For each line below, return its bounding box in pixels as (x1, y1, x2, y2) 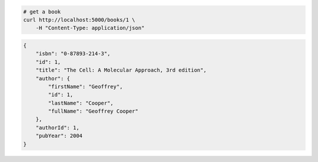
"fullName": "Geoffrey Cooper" (48, 108, 138, 114)
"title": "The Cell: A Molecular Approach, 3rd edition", (35, 67, 207, 73)
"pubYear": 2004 (35, 133, 82, 139)
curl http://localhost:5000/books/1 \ (23, 16, 135, 23)
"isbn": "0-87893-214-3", (35, 50, 111, 57)
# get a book (23, 8, 61, 15)
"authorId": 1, (35, 124, 79, 131)
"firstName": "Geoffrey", (48, 83, 123, 90)
